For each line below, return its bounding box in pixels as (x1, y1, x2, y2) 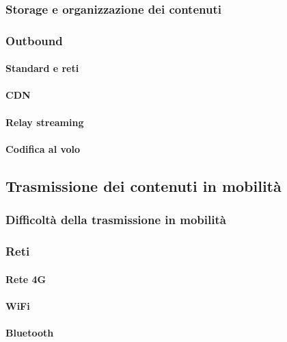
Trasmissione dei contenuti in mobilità (5, 175, 282, 196)
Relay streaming (5, 114, 84, 129)
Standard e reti (5, 61, 79, 75)
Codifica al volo (5, 141, 81, 156)
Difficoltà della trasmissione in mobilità (5, 211, 226, 228)
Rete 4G (5, 271, 46, 286)
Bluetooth (5, 325, 54, 339)
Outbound (5, 32, 63, 49)
